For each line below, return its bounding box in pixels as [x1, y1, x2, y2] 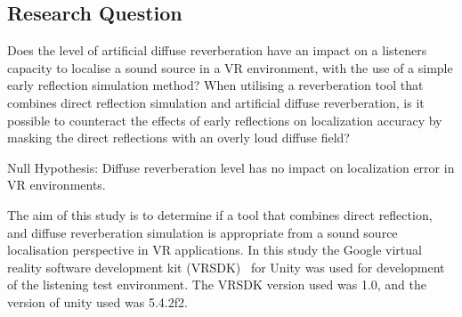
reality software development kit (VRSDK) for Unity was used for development [7, 257, 445, 276]
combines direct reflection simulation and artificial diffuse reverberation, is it [7, 93, 425, 111]
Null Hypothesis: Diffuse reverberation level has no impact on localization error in [7, 158, 455, 176]
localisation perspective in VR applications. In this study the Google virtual [7, 240, 422, 259]
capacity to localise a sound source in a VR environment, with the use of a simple [7, 58, 453, 77]
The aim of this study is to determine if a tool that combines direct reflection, [7, 205, 433, 224]
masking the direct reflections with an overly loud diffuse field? [7, 128, 350, 147]
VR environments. [7, 175, 106, 194]
